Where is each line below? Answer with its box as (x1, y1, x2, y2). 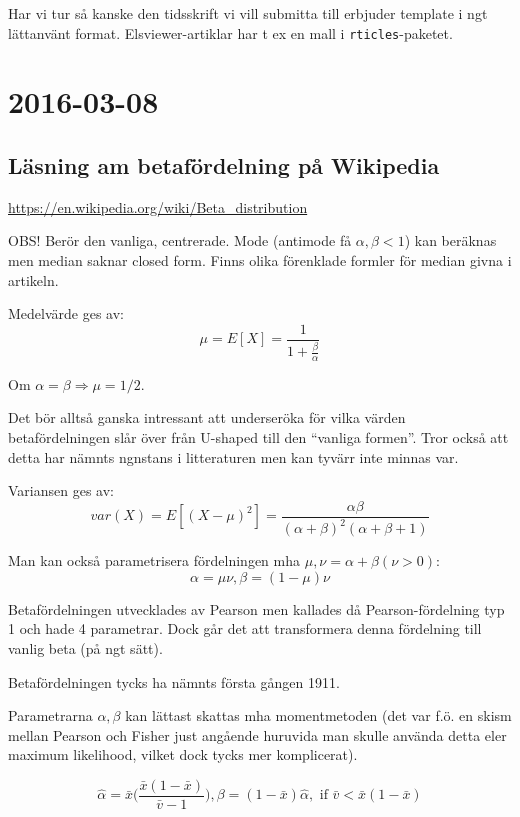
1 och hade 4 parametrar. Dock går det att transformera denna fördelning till (8, 618, 482, 639)
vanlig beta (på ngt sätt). (8, 638, 163, 658)
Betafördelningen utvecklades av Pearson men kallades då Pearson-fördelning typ (8, 598, 505, 619)
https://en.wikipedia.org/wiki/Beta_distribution (8, 196, 308, 217)
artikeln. (8, 269, 59, 290)
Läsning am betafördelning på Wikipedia (8, 150, 440, 181)
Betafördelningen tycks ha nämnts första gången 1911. (8, 671, 340, 692)
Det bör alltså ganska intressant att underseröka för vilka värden (8, 407, 406, 428)
